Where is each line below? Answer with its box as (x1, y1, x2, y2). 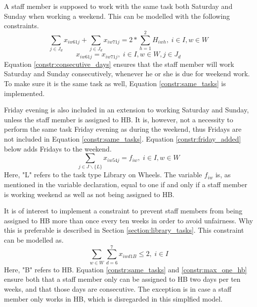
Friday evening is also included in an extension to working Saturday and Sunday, (4, 104, 249, 115)
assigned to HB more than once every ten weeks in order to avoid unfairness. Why (4, 215, 253, 225)
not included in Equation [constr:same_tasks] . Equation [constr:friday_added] (4, 133, 241, 144)
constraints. (4, 20, 39, 31)
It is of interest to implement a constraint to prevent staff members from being (4, 205, 243, 216)
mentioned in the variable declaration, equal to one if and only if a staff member (4, 179, 248, 190)
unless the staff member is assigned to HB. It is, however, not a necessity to (4, 114, 233, 124)
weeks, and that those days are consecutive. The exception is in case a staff (4, 283, 232, 294)
